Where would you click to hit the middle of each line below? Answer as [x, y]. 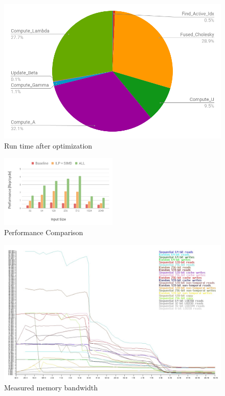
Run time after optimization [48, 145]
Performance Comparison [44, 232]
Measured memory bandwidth [51, 388]
